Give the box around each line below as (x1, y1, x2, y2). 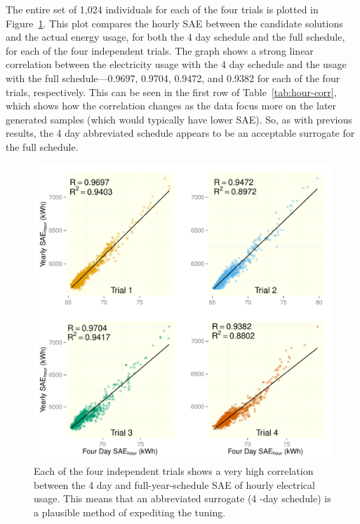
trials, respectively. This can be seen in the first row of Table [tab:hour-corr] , (6, 84, 337, 99)
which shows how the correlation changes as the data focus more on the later (6, 98, 337, 113)
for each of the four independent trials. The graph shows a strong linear (6, 43, 314, 58)
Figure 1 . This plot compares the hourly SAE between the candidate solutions (6, 15, 343, 30)
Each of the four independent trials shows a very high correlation (34, 464, 314, 478)
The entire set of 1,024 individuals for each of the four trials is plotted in (6, 2, 319, 16)
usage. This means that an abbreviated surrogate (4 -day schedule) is (34, 491, 331, 506)
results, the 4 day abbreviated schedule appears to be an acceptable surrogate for (6, 126, 355, 140)
